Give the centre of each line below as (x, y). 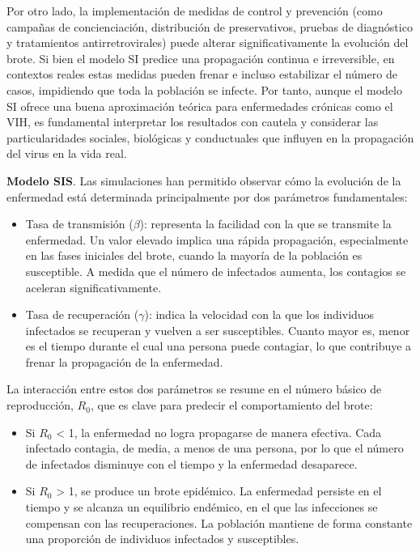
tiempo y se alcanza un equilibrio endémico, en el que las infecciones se (202, 507)
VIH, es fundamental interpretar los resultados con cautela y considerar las (193, 122)
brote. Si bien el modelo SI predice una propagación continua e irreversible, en (201, 58)
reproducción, (40, 405)
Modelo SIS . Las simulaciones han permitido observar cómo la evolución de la (204, 180)
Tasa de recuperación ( (82, 314)
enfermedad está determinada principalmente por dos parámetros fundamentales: (207, 196)
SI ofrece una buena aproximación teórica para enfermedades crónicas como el (200, 106)
